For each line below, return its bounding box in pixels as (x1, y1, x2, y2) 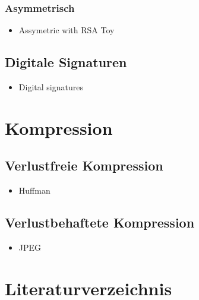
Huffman (18, 184, 50, 197)
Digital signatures (18, 81, 83, 93)
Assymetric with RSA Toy (18, 24, 115, 36)
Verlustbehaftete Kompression (5, 213, 195, 232)
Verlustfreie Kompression (5, 156, 163, 175)
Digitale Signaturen (5, 53, 127, 71)
